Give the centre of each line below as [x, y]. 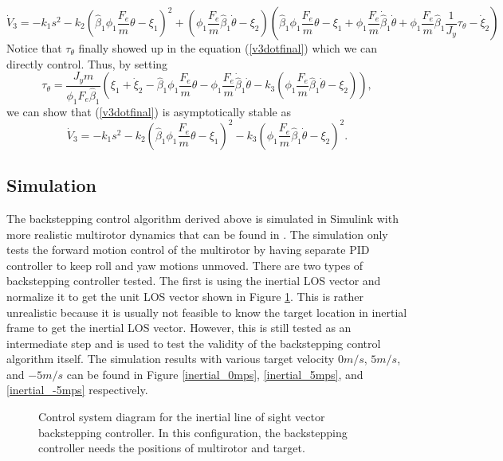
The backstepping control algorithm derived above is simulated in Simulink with [202, 218]
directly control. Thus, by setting [87, 63]
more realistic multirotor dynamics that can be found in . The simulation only [197, 234]
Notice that [34, 48]
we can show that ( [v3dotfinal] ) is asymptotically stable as [149, 111]
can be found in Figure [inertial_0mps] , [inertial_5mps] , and [215, 374]
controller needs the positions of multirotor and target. [172, 448]
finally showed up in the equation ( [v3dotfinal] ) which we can [228, 48]
